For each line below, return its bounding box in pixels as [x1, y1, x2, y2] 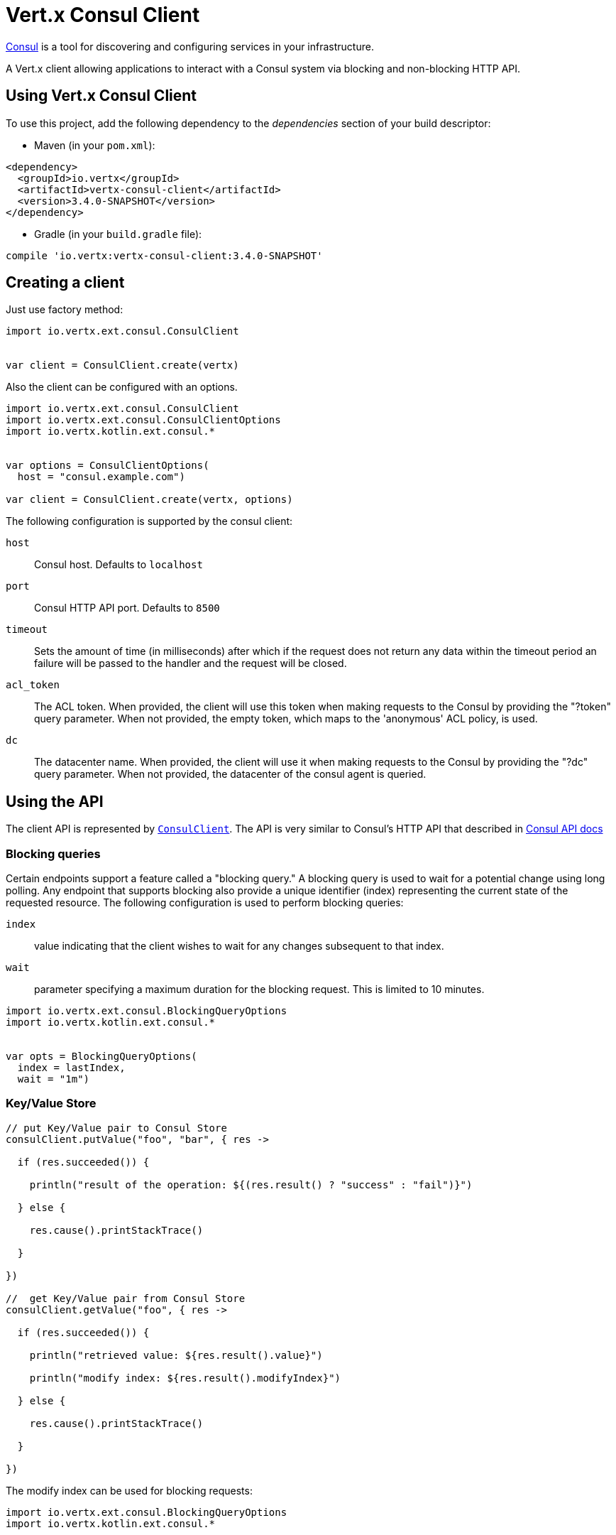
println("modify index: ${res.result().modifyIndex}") [29, 1372, 341, 1384]
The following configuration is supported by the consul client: [6, 515, 293, 528]
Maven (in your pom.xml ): [34, 139, 155, 151]
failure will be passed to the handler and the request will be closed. [34, 657, 347, 670]
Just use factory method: [6, 303, 123, 316]
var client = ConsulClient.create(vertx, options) [6, 494, 293, 506]
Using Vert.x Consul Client [6, 87, 197, 105]
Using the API [6, 792, 104, 810]
